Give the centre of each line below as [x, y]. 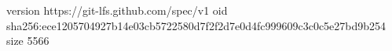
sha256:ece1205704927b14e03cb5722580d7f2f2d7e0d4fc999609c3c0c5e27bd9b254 [196, 25]
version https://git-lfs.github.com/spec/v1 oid [117, 10]
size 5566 [28, 41]
